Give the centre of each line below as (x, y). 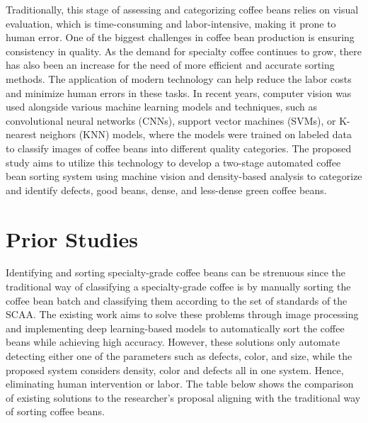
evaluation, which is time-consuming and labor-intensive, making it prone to (171, 23)
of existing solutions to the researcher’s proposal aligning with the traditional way (183, 397)
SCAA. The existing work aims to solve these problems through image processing (182, 314)
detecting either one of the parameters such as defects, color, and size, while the (179, 356)
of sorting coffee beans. (55, 411)
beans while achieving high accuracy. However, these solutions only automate (173, 342)
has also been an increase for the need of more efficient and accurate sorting (170, 65)
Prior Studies (72, 238)
